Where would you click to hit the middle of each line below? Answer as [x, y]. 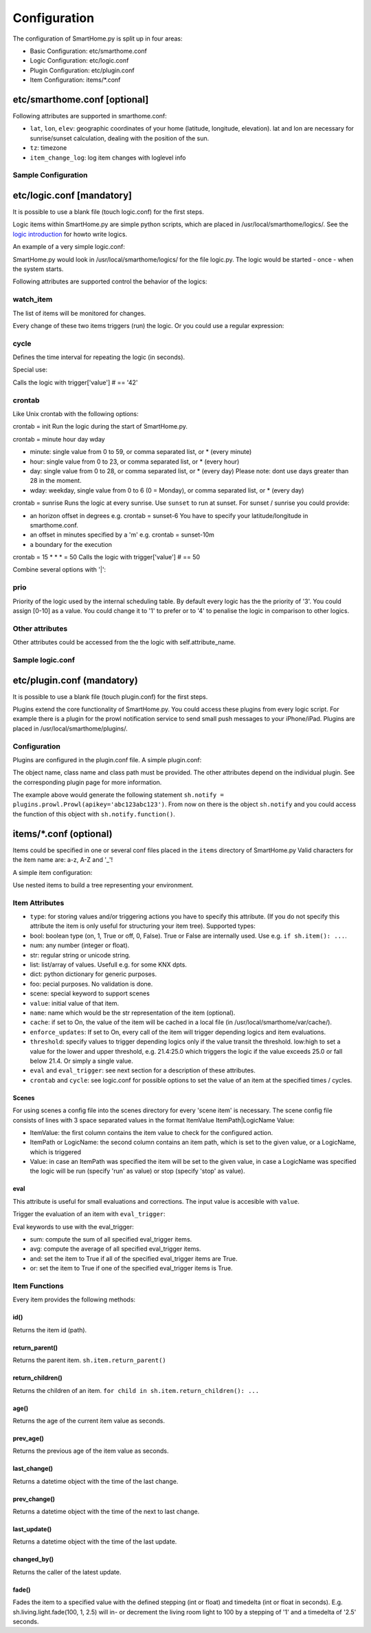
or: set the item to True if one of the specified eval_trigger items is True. [131, 1268]
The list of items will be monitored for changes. [79, 313]
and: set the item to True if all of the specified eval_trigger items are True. [134, 1258]
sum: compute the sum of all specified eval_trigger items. [111, 1240]
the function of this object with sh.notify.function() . [94, 814]
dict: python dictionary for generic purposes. [93, 974]
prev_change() [34, 1499]
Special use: [30, 370]
